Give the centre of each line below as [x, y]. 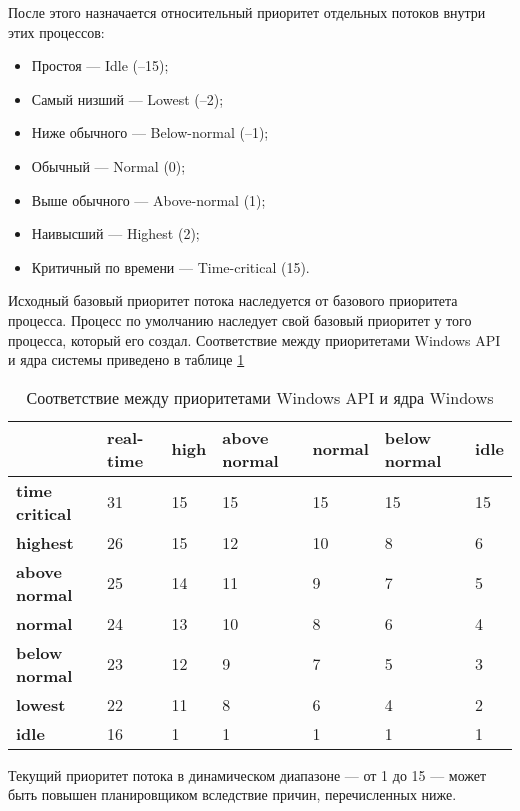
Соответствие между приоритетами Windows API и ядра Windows [260, 397]
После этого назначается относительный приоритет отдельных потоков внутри [247, 12]
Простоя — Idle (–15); [100, 65]
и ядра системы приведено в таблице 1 [126, 359]
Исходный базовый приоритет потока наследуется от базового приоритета [233, 300]
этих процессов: [56, 31]
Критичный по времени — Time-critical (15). [170, 266]
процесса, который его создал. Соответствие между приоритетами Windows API [254, 339]
